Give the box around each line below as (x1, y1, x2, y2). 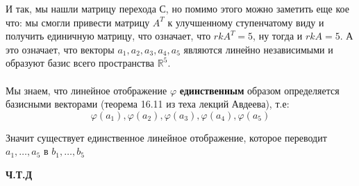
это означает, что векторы (6, 42, 115, 56)
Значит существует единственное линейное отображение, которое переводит (6, 130, 327, 144)
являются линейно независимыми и (183, 42, 333, 56)
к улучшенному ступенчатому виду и (167, 15, 324, 29)
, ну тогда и (253, 28, 303, 43)
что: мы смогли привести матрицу (6, 15, 150, 29)
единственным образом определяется (179, 83, 340, 97)
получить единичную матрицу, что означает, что (6, 28, 211, 43)
